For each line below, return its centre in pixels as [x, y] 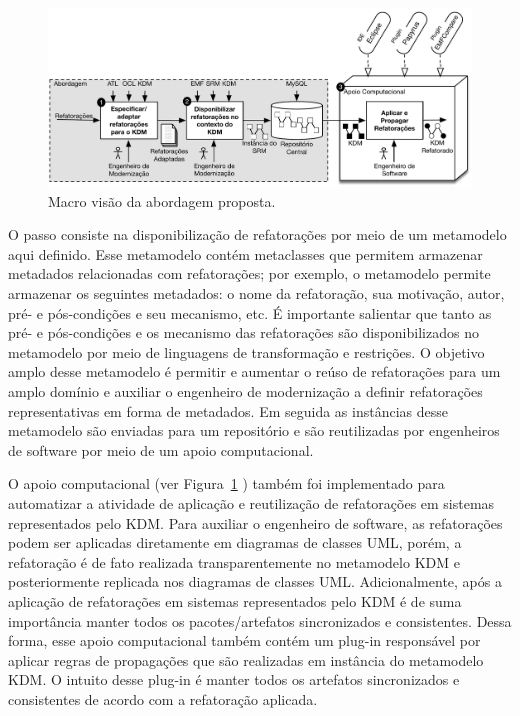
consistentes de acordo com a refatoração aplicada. [163, 698]
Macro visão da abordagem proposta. [162, 200]
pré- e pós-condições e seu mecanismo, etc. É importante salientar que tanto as [250, 312]
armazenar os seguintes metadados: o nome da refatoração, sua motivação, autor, [256, 293]
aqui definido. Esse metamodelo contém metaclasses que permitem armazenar [245, 253]
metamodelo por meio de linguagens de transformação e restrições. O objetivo [246, 351]
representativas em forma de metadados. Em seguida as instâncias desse [228, 410]
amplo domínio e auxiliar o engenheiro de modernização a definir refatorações [245, 390]
